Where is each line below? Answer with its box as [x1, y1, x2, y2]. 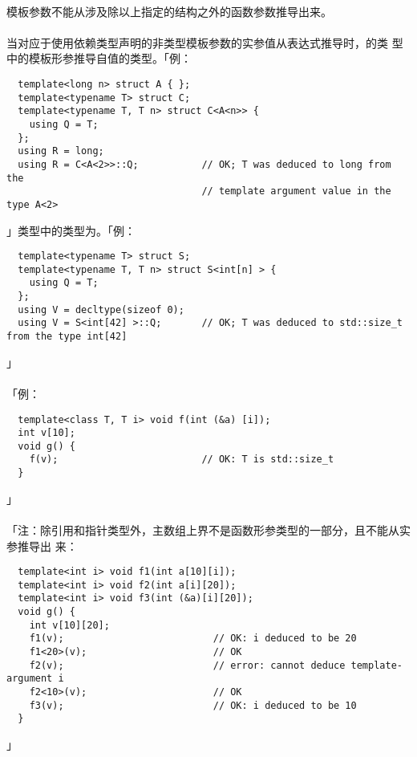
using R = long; [18, 145, 104, 157]
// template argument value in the [201, 185, 391, 197]
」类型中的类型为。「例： [6, 222, 136, 238]
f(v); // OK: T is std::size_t [29, 454, 334, 466]
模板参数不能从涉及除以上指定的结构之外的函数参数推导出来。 [6, 2, 332, 19]
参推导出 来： [6, 537, 78, 554]
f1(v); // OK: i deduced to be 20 [29, 633, 357, 645]
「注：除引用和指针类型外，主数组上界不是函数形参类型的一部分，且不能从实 [6, 521, 411, 538]
